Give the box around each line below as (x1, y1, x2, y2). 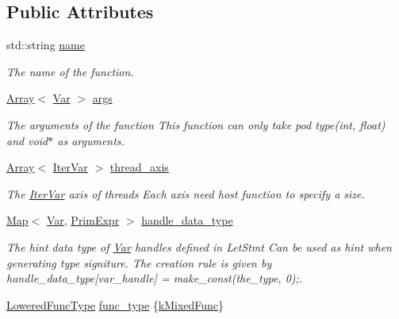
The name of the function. (6, 63, 134, 79)
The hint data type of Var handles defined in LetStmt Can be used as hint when (6, 238, 392, 255)
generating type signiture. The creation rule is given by (6, 254, 272, 271)
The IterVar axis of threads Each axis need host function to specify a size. (6, 185, 365, 202)
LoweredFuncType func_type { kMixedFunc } (6, 296, 224, 313)
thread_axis (109, 159, 169, 175)
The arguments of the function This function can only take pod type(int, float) (6, 116, 386, 133)
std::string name (6, 37, 85, 53)
